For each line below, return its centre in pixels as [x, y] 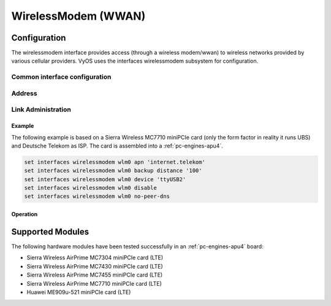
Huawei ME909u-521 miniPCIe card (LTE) [79, 292]
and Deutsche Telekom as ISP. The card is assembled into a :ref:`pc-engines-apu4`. [117, 146]
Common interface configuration [61, 77]
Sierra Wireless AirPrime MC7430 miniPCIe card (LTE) [95, 266]
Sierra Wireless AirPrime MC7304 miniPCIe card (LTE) [95, 257]
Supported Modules [50, 231]
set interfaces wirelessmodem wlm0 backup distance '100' [113, 171]
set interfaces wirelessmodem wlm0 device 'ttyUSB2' [105, 179]
